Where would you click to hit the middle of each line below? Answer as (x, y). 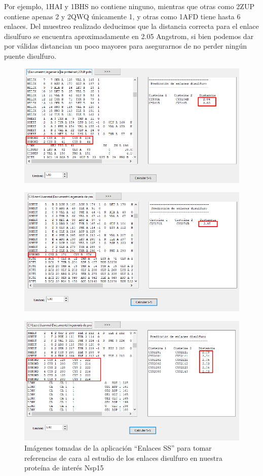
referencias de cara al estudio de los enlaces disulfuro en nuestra (123, 457)
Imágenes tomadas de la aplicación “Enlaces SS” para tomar (118, 447)
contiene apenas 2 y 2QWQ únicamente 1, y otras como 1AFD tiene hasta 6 (122, 16)
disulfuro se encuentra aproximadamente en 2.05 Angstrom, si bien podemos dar (129, 36)
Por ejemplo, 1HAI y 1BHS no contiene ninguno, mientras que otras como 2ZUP (129, 6)
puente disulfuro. (30, 56)
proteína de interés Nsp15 (64, 468)
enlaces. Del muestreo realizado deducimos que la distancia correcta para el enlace (131, 26)
